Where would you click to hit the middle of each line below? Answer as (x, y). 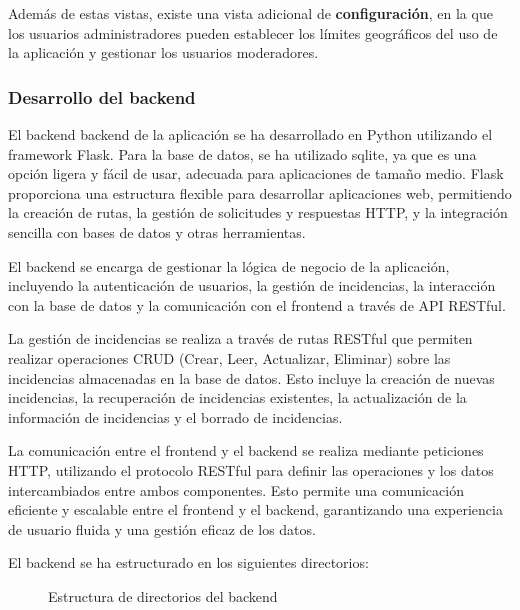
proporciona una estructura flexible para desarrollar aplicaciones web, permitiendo (260, 192)
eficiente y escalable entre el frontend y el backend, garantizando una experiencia (255, 509)
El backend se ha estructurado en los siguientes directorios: (188, 562)
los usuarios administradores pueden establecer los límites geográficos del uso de (253, 32)
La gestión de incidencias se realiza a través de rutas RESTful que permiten (240, 338)
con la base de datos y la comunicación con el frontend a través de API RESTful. (257, 304)
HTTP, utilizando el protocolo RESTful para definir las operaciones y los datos (251, 469)
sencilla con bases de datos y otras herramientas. (157, 231)
